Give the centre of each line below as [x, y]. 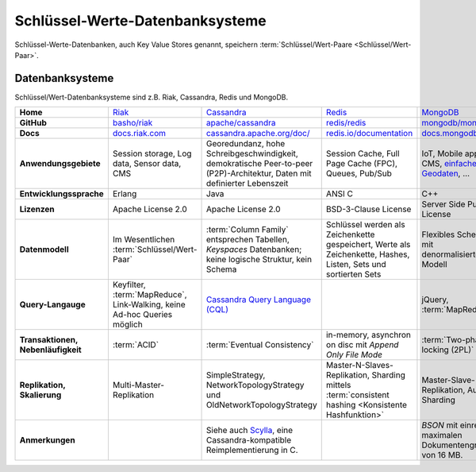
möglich [127, 324]
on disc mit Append [362, 345]
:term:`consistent [357, 395]
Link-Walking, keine [149, 304]
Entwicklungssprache [62, 194]
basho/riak [132, 123]
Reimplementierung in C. [252, 451]
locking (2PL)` [448, 350]
